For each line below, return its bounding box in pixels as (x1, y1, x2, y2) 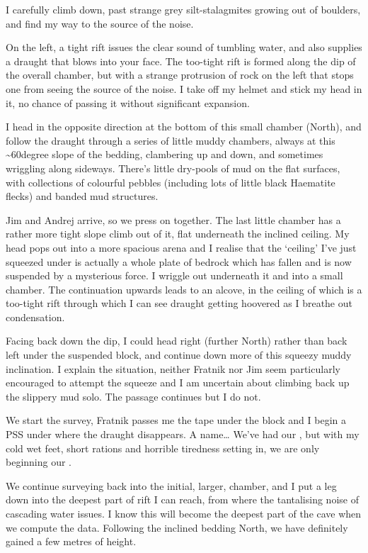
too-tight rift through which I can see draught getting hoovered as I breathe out (6, 296, 352, 311)
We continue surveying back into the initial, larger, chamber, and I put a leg (6, 478, 337, 493)
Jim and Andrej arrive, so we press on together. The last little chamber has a (6, 212, 341, 227)
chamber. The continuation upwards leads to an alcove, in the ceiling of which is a (6, 281, 362, 296)
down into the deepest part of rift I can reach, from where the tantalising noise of (6, 492, 359, 507)
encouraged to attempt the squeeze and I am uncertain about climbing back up (6, 375, 350, 390)
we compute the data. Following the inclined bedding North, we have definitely (6, 520, 348, 535)
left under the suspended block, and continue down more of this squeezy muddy (6, 347, 352, 362)
